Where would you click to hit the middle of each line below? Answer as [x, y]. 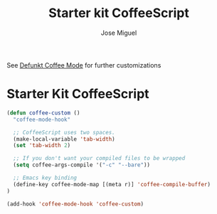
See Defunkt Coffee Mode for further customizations [84, 65]
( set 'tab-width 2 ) [42, 146]
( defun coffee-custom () [43, 113]
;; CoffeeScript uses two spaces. [64, 132]
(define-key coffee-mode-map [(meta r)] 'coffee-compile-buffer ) [112, 184]
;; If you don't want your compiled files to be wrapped [99, 159]
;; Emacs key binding [45, 178]
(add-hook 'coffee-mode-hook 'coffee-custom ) [75, 204]
